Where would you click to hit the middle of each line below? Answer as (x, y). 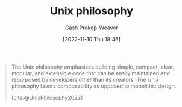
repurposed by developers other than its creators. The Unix (85, 79)
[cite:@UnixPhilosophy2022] (47, 97)
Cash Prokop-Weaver (92, 28)
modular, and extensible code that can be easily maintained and (90, 73)
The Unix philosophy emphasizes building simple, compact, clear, (93, 67)
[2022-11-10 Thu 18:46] (92, 39)
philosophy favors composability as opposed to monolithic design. (94, 86)
